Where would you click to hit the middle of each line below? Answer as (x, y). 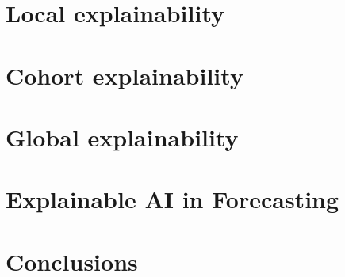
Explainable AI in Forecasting (172, 199)
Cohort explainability (125, 75)
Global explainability (122, 137)
